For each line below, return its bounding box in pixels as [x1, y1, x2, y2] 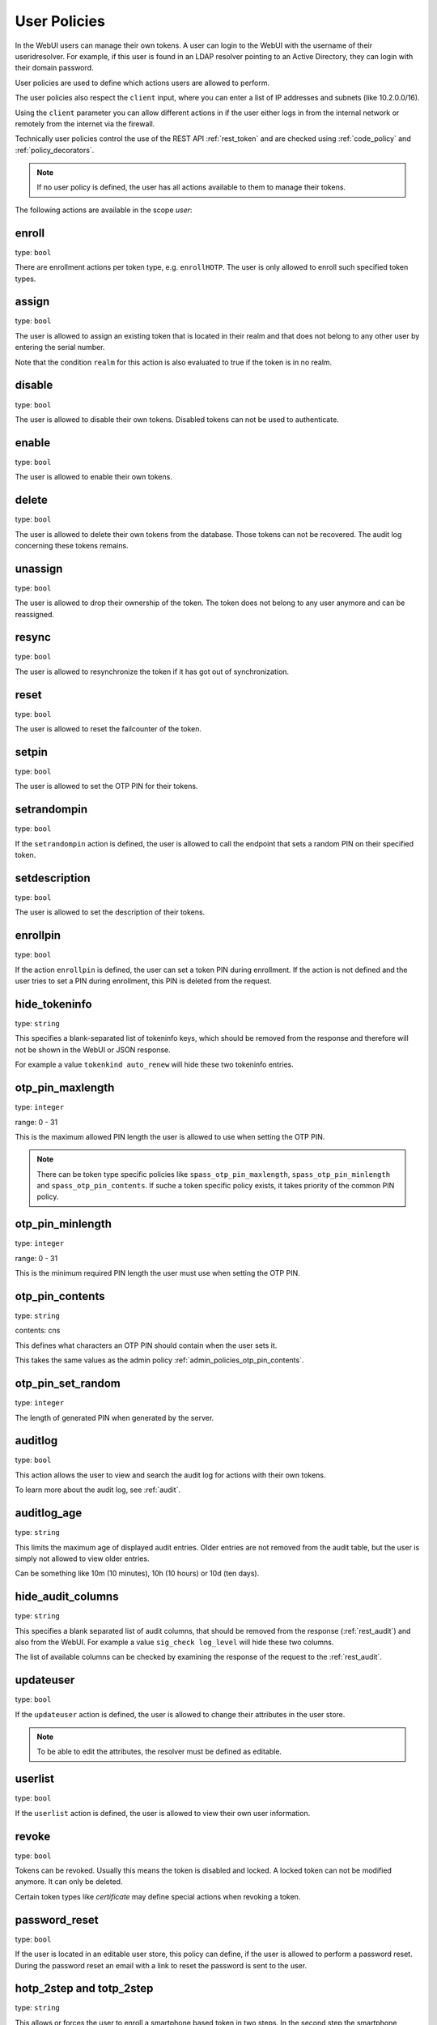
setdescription [15, 871, 91, 885]
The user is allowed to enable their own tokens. [15, 472, 173, 482]
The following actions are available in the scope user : [15, 205, 193, 215]
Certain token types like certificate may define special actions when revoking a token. [15, 1891, 301, 1901]
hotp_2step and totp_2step [15, 1981, 154, 1996]
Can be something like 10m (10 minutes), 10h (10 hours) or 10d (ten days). [15, 1568, 260, 1579]
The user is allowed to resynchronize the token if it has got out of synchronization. [15, 667, 290, 676]
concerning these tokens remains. [15, 540, 129, 550]
